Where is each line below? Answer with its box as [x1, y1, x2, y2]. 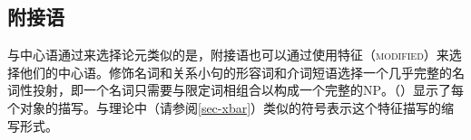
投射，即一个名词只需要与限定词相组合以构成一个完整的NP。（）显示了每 [32, 80, 465, 99]
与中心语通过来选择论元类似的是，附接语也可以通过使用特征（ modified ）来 [7, 45, 449, 64]
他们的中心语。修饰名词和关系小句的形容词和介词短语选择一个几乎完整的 [19, 62, 452, 81]
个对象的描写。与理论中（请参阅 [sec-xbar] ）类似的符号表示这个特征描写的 [7, 98, 442, 117]
